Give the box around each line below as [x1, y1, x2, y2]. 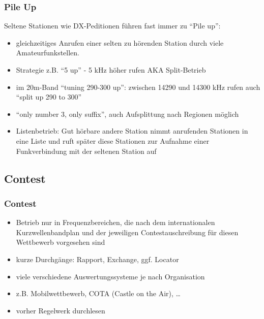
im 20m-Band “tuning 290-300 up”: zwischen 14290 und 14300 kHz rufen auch [16, 81, 260, 92]
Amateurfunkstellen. [16, 47, 79, 58]
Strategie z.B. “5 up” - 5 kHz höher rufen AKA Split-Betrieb [16, 65, 206, 75]
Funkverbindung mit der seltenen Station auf [16, 145, 157, 156]
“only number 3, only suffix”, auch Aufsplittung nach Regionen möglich [16, 108, 239, 119]
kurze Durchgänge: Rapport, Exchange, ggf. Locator [16, 253, 179, 264]
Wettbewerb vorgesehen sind [16, 237, 105, 247]
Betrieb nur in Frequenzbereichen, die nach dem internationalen [16, 217, 215, 228]
